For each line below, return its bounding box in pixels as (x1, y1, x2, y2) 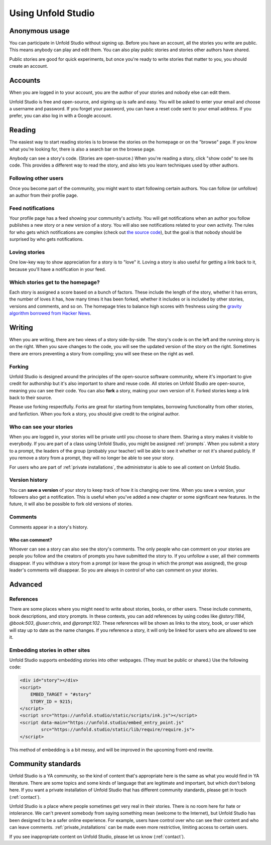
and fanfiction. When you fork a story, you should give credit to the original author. (9, 410, 180, 416)
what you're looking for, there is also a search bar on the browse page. (9, 146, 156, 152)
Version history (9, 477, 48, 484)
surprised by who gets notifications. (9, 236, 84, 242)
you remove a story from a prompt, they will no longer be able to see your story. (9, 455, 175, 461)
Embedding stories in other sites (9, 646, 90, 653)
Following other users (9, 175, 64, 182)
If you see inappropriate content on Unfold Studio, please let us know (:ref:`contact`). (9, 833, 185, 839)
